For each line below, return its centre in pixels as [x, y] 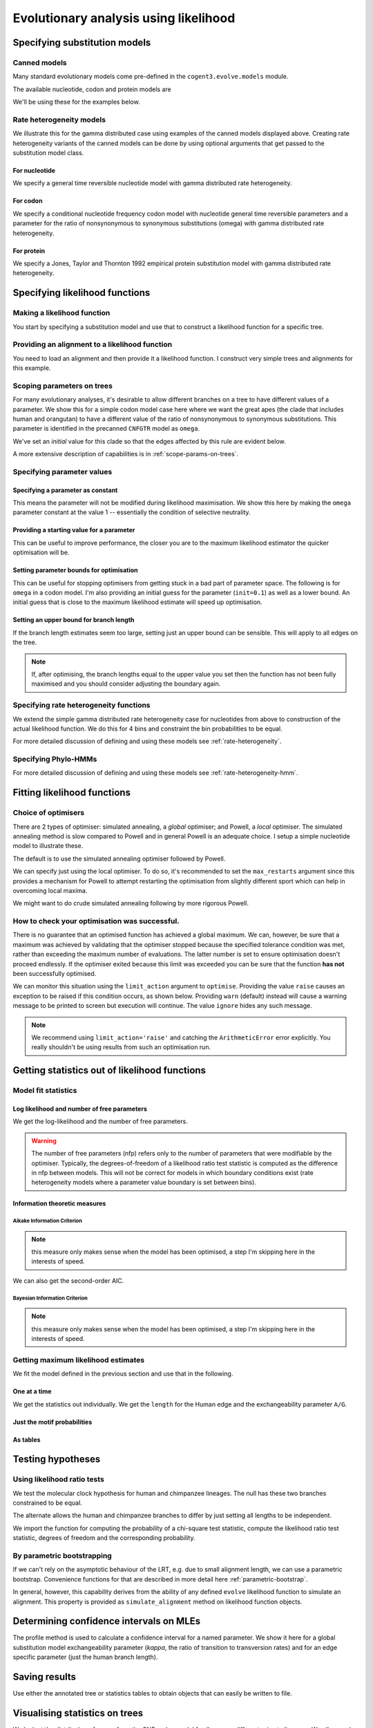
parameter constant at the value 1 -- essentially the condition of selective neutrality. [132, 512]
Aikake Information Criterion [47, 1221]
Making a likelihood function [61, 313]
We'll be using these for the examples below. [77, 102]
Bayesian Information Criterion [50, 1298]
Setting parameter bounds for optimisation [75, 570]
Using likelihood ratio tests [59, 1479]
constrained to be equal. [47, 1503]
